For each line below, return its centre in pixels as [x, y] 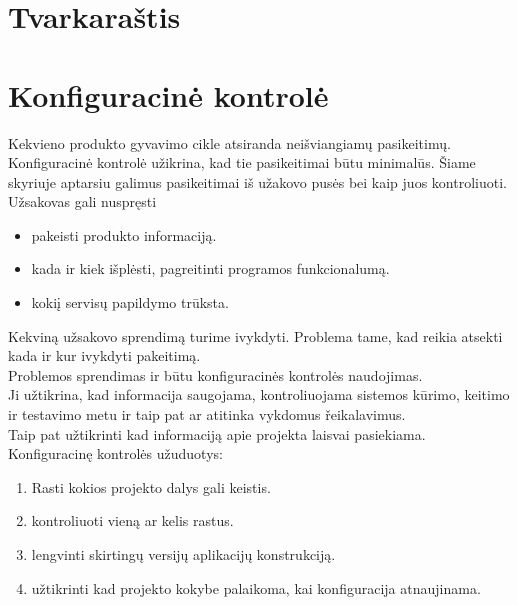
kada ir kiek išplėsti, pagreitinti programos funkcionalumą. [210, 268]
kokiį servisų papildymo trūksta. [130, 302]
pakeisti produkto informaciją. [124, 234]
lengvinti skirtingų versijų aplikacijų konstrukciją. [183, 554]
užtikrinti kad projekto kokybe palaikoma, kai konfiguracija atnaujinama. [256, 587]
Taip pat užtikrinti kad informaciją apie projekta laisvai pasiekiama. [217, 433]
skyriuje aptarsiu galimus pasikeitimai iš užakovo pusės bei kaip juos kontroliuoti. [257, 181]
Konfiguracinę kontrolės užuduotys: [115, 453]
